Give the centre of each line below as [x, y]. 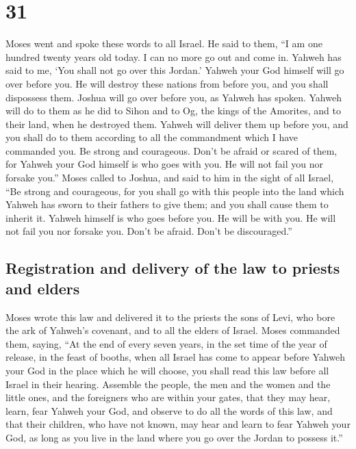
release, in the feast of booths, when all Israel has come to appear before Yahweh [175, 357]
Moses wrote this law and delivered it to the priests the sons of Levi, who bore [170, 317]
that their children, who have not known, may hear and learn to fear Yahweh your [178, 424]
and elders [43, 288]
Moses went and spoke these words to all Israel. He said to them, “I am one [164, 43]
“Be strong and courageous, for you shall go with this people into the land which [175, 191]
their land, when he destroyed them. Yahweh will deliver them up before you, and [177, 124]
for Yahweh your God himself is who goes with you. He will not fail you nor [165, 164]
